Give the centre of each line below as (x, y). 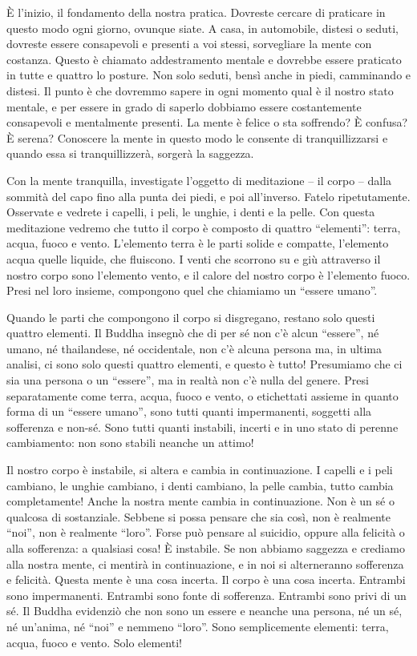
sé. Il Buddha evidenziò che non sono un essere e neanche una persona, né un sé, (204, 611)
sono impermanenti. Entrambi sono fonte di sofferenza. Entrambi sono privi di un (206, 595)
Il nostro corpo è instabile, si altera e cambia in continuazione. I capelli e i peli (200, 470)
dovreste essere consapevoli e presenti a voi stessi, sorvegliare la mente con (189, 44)
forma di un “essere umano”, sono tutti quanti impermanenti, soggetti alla (189, 411)
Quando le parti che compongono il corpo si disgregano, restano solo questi (191, 317)
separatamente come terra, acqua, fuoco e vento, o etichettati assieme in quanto (202, 395)
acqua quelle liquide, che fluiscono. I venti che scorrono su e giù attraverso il (194, 258)
